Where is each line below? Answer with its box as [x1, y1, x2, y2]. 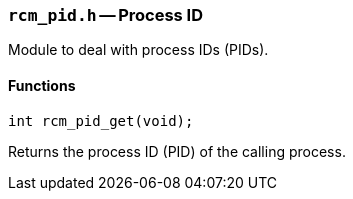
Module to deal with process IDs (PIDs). [8, 41, 269, 59]
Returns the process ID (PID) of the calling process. [8, 142, 346, 160]
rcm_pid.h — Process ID [8, 5, 204, 25]
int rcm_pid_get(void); [8, 112, 194, 129]
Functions [8, 76, 76, 94]
